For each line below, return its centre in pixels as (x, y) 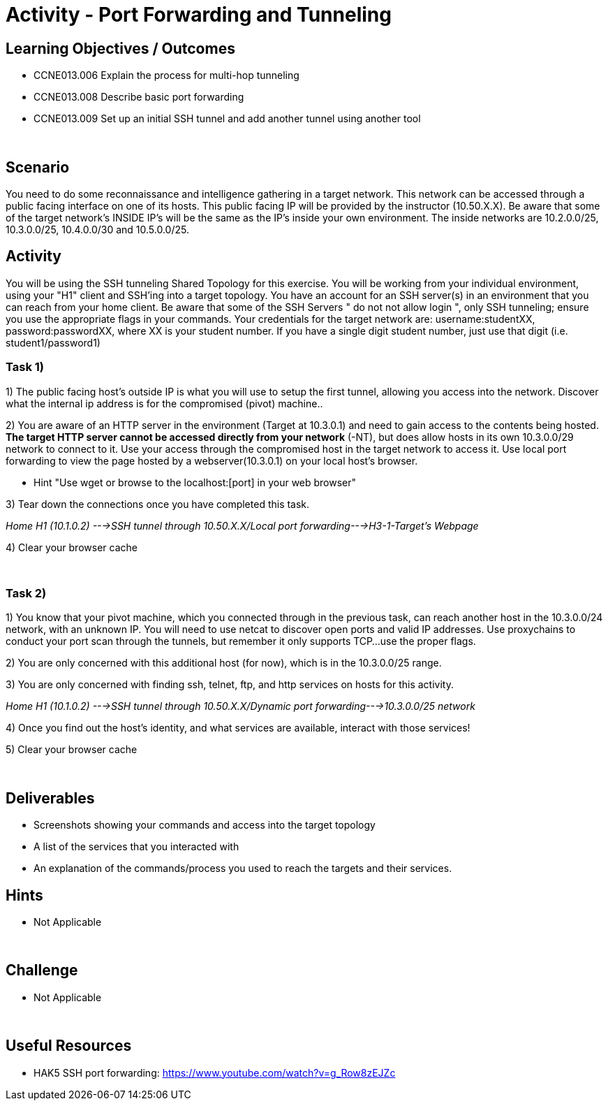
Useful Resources (69, 1046)
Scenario (38, 167)
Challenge (42, 970)
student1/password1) (53, 342)
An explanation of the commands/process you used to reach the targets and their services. (243, 868)
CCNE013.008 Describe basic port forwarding (139, 97)
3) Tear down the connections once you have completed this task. (158, 504)
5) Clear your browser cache (72, 750)
